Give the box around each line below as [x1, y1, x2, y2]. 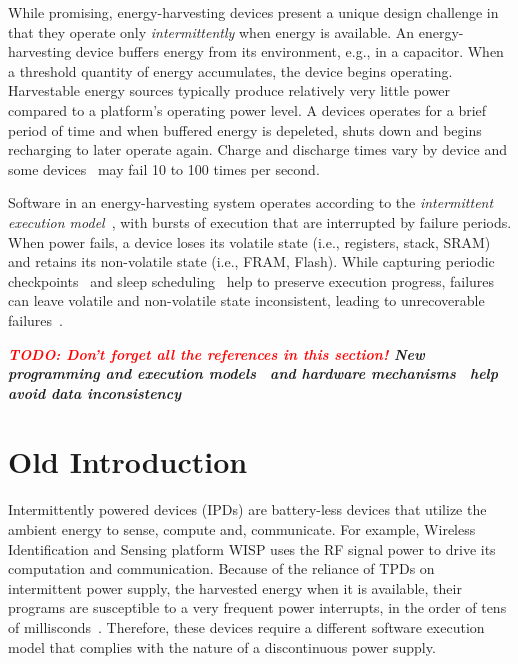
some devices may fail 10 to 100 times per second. [8, 158, 320, 179]
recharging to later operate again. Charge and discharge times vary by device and [8, 139, 507, 160]
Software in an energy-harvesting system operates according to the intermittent [8, 192, 494, 213]
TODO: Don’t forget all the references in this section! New [8, 343, 425, 364]
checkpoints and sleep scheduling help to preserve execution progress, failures [8, 270, 495, 291]
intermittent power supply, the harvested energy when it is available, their [8, 577, 462, 598]
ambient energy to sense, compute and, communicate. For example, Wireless [8, 519, 476, 539]
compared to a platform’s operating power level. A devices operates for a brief [8, 99, 487, 120]
